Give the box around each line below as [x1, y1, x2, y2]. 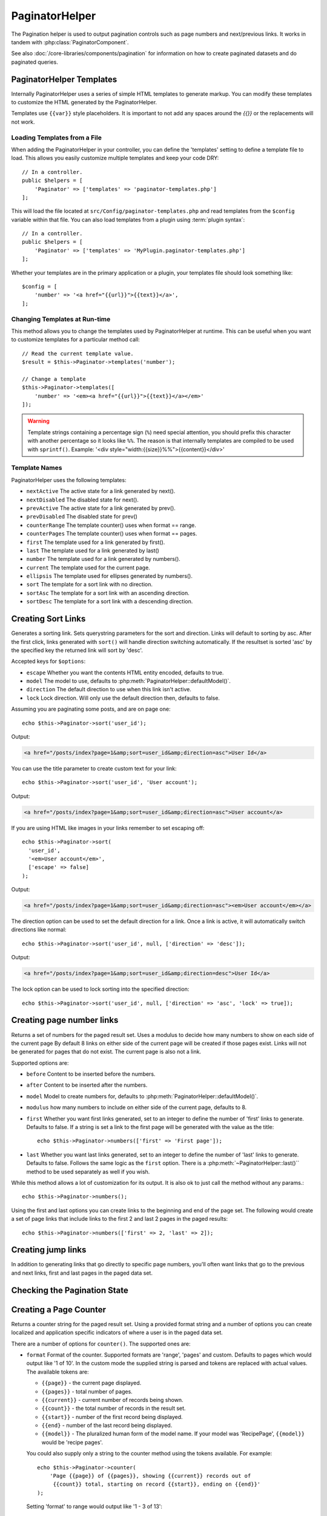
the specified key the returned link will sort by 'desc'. [11, 646, 144, 654]
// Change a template [22, 375, 86, 382]
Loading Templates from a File [11, 133, 102, 142]
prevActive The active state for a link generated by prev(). [26, 504, 176, 512]
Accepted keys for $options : [11, 658, 86, 665]
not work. [11, 118, 35, 126]
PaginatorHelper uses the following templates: [11, 476, 127, 483]
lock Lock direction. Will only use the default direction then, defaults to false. [26, 694, 220, 702]
